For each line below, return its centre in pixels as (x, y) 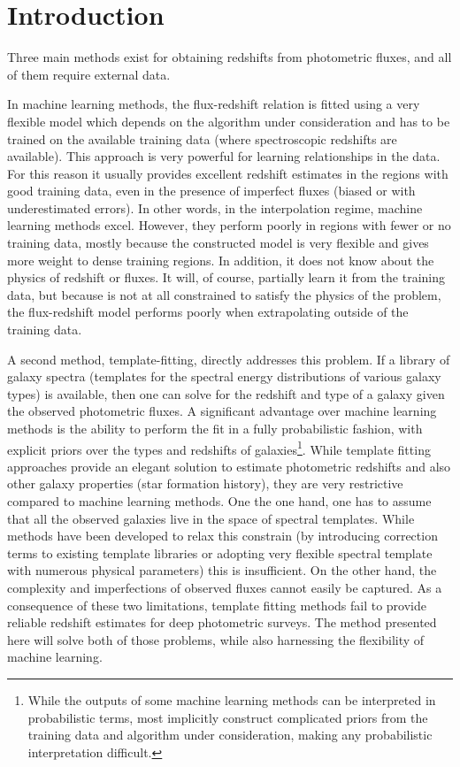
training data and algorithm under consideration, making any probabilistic (230, 735)
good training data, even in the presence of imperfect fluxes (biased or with (211, 191)
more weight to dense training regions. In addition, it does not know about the (221, 260)
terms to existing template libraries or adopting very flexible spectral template (220, 552)
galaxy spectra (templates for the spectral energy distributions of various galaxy (224, 376)
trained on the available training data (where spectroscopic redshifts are (202, 138)
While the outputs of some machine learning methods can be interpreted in (232, 699)
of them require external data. (89, 74)
